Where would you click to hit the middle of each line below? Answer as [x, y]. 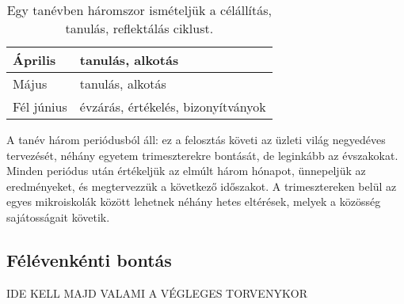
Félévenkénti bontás [89, 259]
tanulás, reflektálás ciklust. [139, 28]
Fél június [40, 106]
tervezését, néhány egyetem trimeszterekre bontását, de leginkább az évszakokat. [202, 155]
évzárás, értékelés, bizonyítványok [173, 106]
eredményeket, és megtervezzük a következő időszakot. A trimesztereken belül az [202, 186]
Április [34, 60]
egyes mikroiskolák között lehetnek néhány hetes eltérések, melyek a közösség [194, 201]
